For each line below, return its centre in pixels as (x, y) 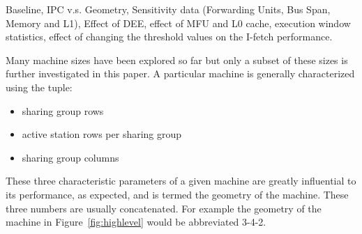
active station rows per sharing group (102, 134)
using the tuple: (39, 87)
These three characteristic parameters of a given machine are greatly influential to (181, 181)
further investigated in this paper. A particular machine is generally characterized (180, 73)
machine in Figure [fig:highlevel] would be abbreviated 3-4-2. (136, 222)
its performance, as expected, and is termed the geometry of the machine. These (177, 194)
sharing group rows (63, 110)
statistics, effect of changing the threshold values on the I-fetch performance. (169, 37)
